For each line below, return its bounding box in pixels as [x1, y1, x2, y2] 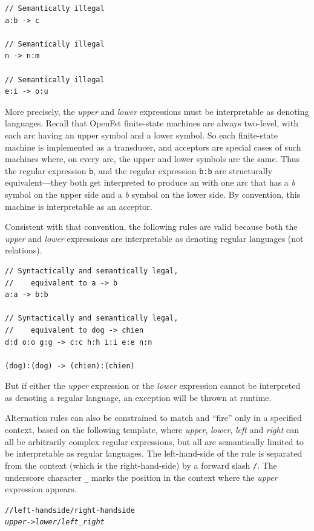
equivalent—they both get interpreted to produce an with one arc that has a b [5, 176, 295, 189]
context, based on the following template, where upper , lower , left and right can [5, 423, 299, 436]
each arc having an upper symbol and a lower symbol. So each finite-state [5, 128, 278, 141]
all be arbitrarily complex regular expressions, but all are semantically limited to [5, 435, 304, 448]
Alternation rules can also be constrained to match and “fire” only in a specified [5, 411, 302, 424]
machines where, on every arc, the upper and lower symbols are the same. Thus [5, 152, 300, 165]
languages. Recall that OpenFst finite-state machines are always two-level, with [5, 117, 298, 129]
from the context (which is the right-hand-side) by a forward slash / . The [5, 458, 277, 471]
